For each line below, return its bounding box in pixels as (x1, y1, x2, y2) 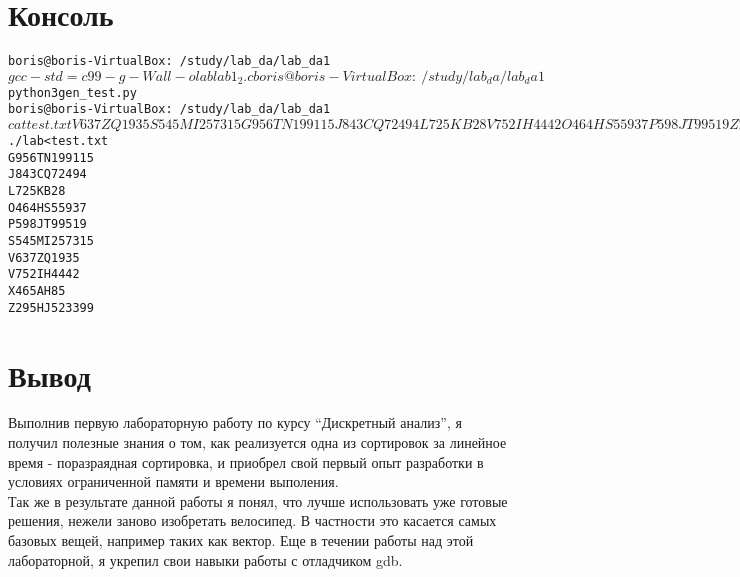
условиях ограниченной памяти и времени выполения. (8, 471, 339, 492)
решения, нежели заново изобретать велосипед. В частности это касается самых (8, 510, 497, 531)
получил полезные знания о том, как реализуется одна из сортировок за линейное (8, 432, 507, 453)
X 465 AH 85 (8, 284, 66, 298)
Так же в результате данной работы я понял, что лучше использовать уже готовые (8, 490, 508, 511)
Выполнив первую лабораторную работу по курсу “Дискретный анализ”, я (8, 412, 462, 433)
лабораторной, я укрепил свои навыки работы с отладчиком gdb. (8, 549, 403, 570)
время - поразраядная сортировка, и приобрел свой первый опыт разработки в (8, 451, 484, 472)
